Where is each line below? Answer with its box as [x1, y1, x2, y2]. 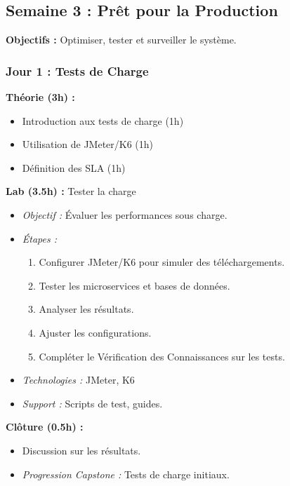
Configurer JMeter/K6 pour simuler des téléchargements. [39, 255, 285, 269]
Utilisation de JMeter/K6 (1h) [22, 137, 154, 151]
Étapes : [22, 231, 58, 245]
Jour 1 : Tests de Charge [6, 62, 149, 79]
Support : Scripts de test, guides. [22, 396, 163, 410]
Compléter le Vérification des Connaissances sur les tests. [39, 349, 285, 363]
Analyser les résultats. [39, 302, 134, 316]
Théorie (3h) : [6, 90, 75, 104]
